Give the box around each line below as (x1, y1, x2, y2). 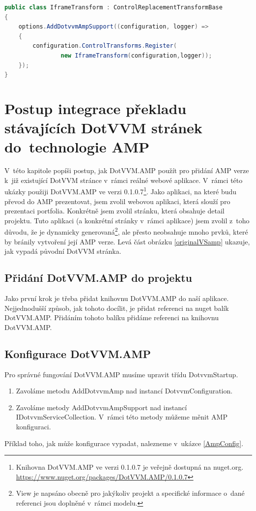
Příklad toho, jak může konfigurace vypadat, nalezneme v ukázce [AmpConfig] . (4, 438, 244, 448)
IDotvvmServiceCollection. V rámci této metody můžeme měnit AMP (16, 412, 228, 422)
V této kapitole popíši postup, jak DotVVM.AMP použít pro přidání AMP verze (4, 165, 249, 176)
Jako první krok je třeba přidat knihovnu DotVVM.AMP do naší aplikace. (4, 293, 229, 303)
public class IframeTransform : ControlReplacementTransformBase (4, 4, 223, 11)
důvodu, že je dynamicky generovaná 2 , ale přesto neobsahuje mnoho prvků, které (4, 225, 248, 237)
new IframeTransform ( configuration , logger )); (60, 52, 212, 59)
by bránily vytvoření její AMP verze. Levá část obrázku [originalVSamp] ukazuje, (4, 236, 250, 246)
